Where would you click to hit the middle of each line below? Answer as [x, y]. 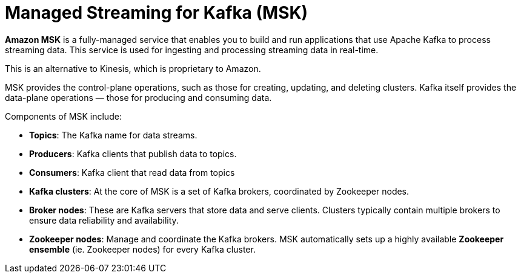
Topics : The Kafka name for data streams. [113, 135]
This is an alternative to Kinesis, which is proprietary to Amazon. [133, 68]
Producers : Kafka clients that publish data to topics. [133, 154]
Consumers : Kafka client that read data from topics [132, 172]
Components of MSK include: [63, 116]
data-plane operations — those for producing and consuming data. [138, 97]
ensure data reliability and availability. [104, 220]
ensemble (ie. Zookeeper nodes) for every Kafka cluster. [142, 249]
